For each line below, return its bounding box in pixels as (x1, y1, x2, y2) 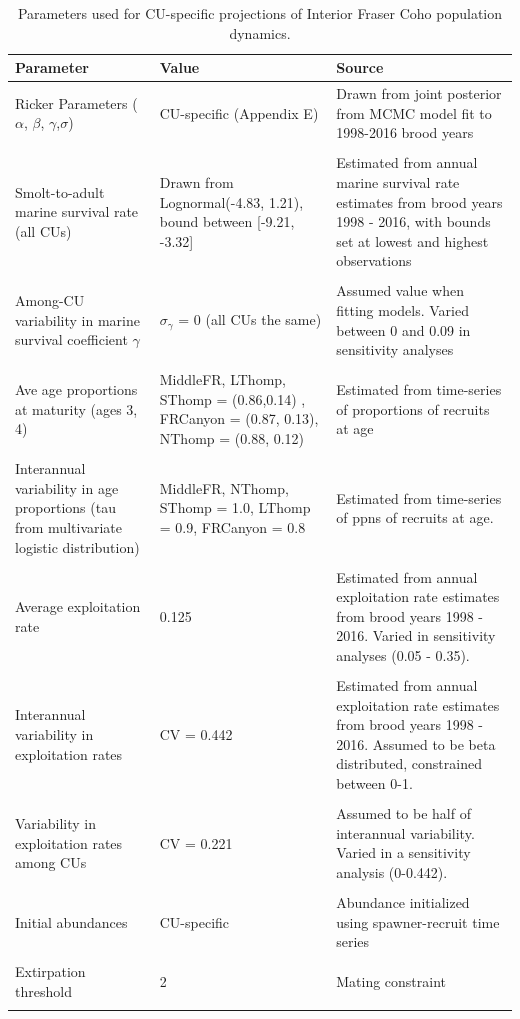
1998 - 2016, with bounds (336, 211, 491, 232)
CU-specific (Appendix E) (159, 102, 319, 123)
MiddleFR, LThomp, (159, 369, 286, 390)
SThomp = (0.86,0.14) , (159, 388, 306, 409)
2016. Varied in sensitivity (336, 625, 496, 646)
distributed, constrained (336, 753, 482, 774)
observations (336, 250, 412, 271)
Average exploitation (15, 595, 141, 616)
